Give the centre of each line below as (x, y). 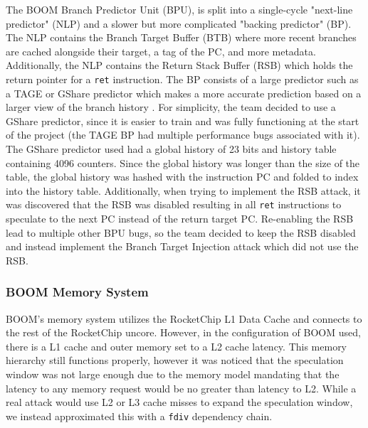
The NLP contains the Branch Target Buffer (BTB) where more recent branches (181, 37)
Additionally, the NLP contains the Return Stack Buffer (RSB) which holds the (179, 65)
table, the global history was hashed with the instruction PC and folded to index (182, 177)
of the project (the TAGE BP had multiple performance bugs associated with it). (183, 135)
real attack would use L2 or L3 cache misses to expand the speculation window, (179, 402)
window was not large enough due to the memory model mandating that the (173, 374)
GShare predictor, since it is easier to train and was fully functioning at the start (183, 121)
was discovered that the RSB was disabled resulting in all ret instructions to (174, 204)
